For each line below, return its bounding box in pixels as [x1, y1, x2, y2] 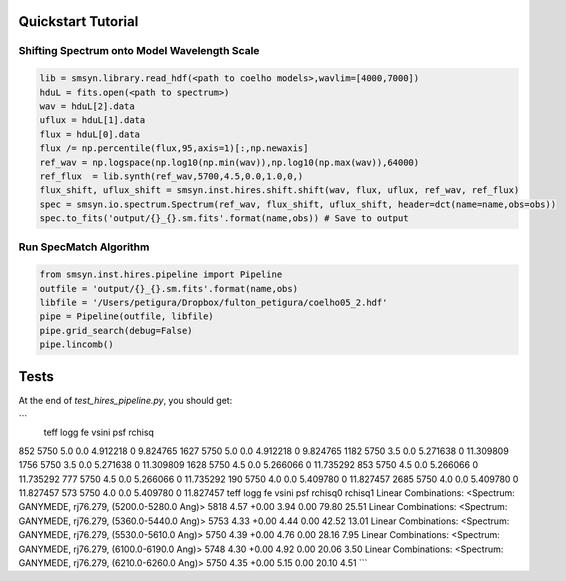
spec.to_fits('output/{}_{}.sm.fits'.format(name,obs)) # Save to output [39, 213, 409, 224]
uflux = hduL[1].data [39, 115, 146, 126]
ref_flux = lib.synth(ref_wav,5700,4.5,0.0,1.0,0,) [39, 170, 304, 182]
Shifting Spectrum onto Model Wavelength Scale [18, 44, 260, 58]
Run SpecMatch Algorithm [18, 240, 150, 254]
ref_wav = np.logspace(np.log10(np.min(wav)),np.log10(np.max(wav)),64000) [39, 156, 420, 168]
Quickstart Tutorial [18, 13, 139, 30]
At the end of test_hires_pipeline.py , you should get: [18, 394, 233, 406]
